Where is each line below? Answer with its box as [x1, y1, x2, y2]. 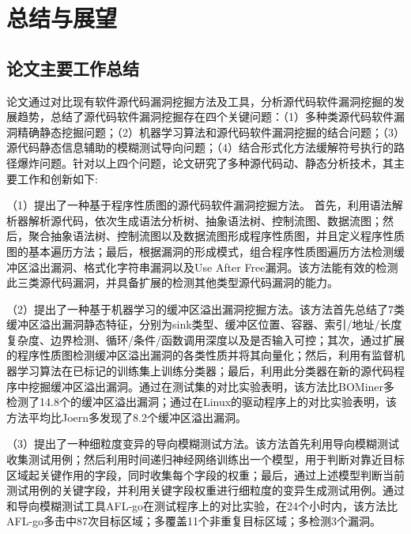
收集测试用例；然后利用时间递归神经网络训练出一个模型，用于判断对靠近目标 [6, 451, 405, 468]
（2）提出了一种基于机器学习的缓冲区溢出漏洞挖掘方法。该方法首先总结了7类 [6, 300, 405, 317]
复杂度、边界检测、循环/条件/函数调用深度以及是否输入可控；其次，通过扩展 [6, 331, 405, 348]
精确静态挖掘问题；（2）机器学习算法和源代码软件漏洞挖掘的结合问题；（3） [17, 123, 405, 140]
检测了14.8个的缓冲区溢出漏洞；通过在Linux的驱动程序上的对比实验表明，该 [6, 393, 398, 410]
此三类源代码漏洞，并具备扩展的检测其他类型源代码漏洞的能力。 [6, 274, 338, 291]
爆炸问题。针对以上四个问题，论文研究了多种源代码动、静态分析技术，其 [17, 154, 394, 171]
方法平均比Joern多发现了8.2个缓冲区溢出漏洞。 [6, 408, 247, 425]
